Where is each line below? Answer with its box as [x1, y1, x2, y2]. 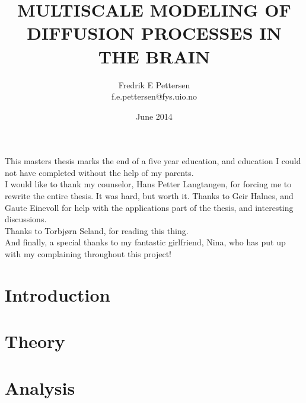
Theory [5, 329, 65, 353]
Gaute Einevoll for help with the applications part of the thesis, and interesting [5, 201, 294, 213]
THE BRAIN [98, 44, 211, 68]
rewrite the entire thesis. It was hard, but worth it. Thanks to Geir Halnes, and [5, 190, 294, 202]
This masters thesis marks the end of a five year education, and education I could [5, 155, 301, 167]
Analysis [5, 375, 75, 399]
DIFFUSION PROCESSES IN [27, 21, 282, 45]
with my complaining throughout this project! [5, 248, 171, 260]
